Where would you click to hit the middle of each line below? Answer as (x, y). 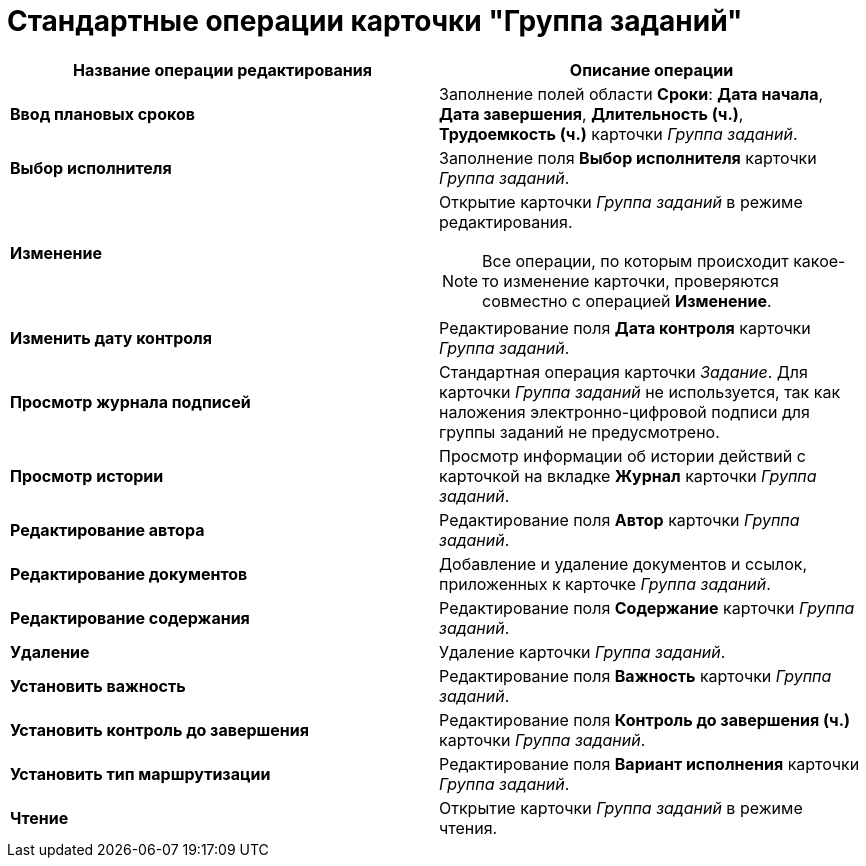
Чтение (39, 817)
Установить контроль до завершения (159, 729)
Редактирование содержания (130, 617)
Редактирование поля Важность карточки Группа (635, 675)
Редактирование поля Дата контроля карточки (625, 327)
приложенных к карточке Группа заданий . (605, 583)
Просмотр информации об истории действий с (622, 455)
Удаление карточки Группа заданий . (582, 651)
